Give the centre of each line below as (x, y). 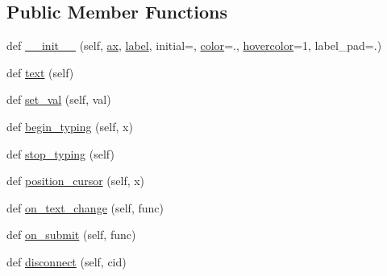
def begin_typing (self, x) (70, 126)
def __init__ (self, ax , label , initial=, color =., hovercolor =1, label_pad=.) (194, 45)
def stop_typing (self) (60, 153)
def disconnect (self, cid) (67, 261)
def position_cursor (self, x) (76, 181)
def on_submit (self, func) (71, 235)
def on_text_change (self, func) (85, 207)
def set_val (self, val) (59, 99)
